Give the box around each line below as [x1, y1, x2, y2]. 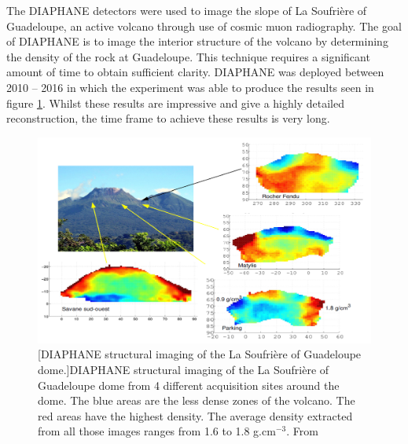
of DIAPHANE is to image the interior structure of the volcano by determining [6, 33, 388, 50]
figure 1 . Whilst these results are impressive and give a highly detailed [6, 94, 344, 111]
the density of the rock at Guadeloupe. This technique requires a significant [6, 48, 370, 64]
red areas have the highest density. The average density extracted [38, 407, 353, 424]
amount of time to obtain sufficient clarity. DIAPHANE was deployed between [6, 64, 384, 80]
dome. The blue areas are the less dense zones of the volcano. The [38, 392, 355, 409]
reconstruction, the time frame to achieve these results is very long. [6, 110, 330, 127]
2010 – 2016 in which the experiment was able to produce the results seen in [6, 79, 374, 95]
